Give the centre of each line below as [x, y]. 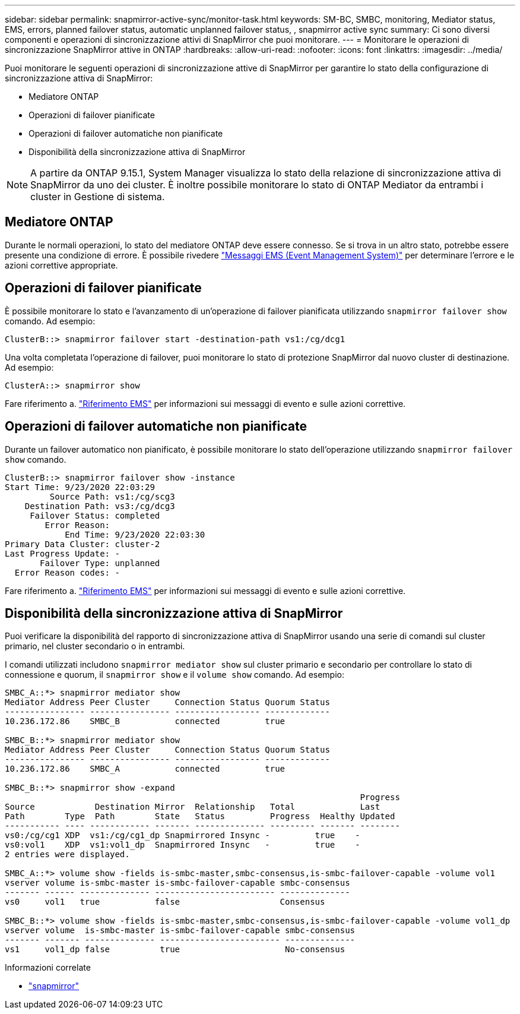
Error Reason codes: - [67, 572]
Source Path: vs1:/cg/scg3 [112, 496]
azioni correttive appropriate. [61, 265]
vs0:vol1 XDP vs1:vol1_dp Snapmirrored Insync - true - [183, 845]
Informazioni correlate [48, 968]
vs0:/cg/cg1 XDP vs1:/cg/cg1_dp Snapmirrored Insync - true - [183, 835]
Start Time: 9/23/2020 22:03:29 [80, 487]
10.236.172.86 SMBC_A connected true [145, 769]
